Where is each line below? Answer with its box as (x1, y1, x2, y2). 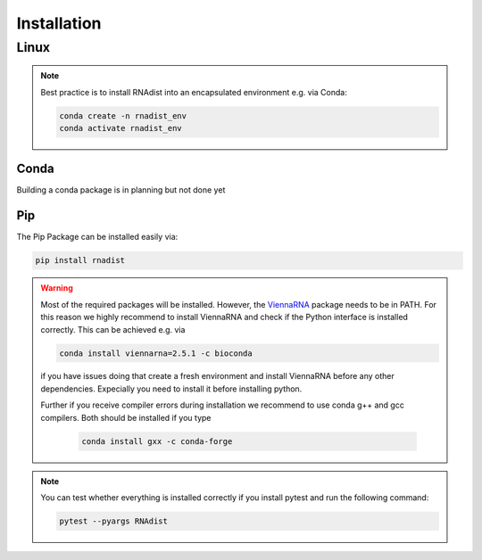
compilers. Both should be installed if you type (40, 412, 212, 423)
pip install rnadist (35, 255, 125, 266)
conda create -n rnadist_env (59, 111, 187, 120)
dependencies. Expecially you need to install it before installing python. (40, 383, 303, 394)
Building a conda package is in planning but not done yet (16, 185, 226, 195)
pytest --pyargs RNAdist (59, 516, 169, 526)
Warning (40, 283, 73, 293)
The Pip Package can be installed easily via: (16, 232, 179, 243)
